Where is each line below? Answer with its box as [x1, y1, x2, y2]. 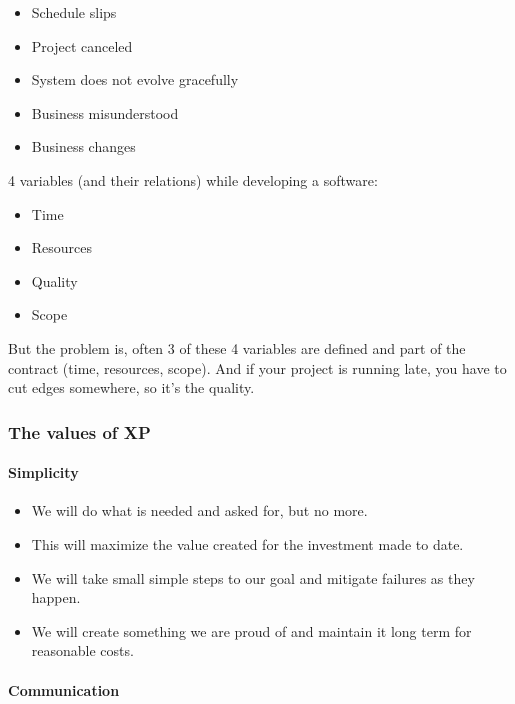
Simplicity [8, 462, 79, 483]
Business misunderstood [31, 102, 179, 123]
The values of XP [8, 419, 151, 444]
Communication [8, 679, 120, 700]
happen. [31, 587, 81, 608]
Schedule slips [31, 2, 117, 22]
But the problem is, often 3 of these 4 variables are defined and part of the [8, 337, 466, 358]
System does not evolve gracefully [31, 69, 239, 90]
